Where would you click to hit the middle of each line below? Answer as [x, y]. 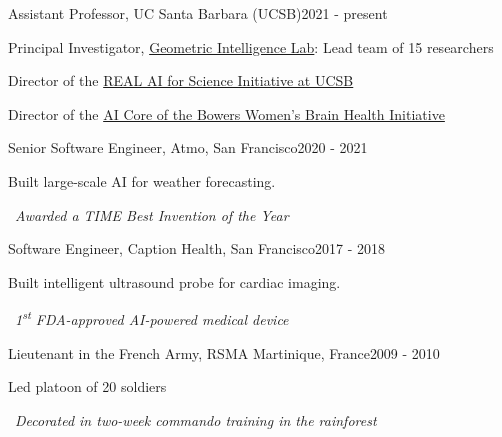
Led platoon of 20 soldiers [87, 386]
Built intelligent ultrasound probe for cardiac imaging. [174, 281]
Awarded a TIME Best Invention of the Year [152, 214]
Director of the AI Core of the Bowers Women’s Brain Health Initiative [226, 113]
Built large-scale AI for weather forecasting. [142, 180]
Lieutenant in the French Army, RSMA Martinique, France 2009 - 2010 [224, 352]
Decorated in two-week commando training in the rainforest [196, 419]
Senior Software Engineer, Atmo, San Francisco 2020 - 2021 [188, 147]
